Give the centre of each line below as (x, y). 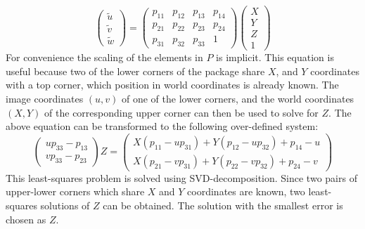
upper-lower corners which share (75, 191)
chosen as (26, 219)
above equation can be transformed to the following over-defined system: (162, 126)
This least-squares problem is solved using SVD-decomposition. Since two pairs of (181, 177)
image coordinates (45, 98)
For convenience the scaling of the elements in (104, 57)
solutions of (65, 205)
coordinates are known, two (246, 191)
